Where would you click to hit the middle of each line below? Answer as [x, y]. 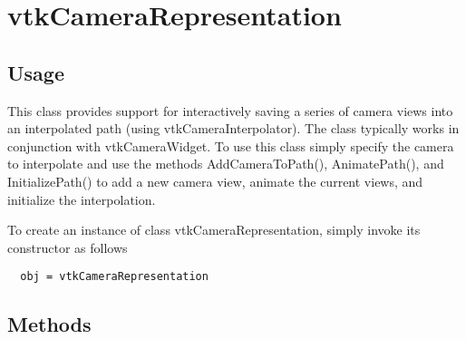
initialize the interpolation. [82, 199]
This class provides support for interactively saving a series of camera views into [230, 110]
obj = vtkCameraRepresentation [114, 277]
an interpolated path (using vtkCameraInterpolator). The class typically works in [233, 128]
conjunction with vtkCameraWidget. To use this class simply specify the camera [231, 145]
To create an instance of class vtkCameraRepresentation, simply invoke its [214, 230]
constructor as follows [68, 247]
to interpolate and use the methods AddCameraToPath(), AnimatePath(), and [226, 164]
